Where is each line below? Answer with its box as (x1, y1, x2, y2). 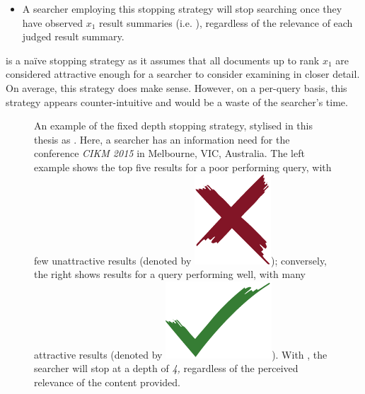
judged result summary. (22, 29, 124, 44)
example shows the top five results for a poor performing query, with (34, 159, 332, 174)
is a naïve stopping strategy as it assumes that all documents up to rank (6, 52, 320, 67)
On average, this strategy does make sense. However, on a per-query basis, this (6, 80, 347, 95)
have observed (22, 15, 83, 30)
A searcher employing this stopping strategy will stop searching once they (22, 1, 342, 16)
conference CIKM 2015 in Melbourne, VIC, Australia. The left (34, 146, 305, 161)
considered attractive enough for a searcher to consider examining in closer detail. (6, 66, 360, 81)
